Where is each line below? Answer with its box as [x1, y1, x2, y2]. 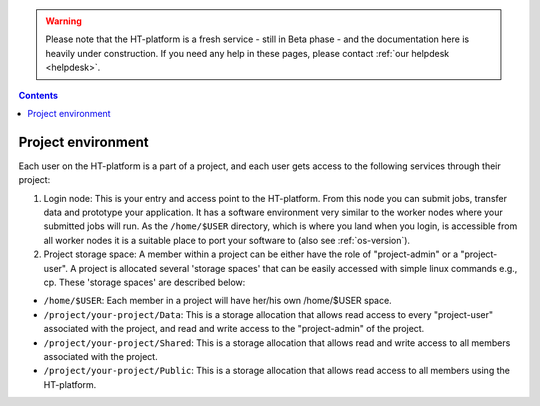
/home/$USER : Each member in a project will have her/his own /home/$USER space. [43, 295, 392, 307]
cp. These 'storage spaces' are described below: [43, 276, 246, 288]
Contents [18, 89, 59, 101]
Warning [45, 15, 82, 27]
